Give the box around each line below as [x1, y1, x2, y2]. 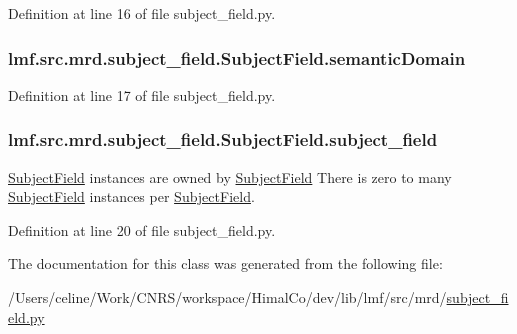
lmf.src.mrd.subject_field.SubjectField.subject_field [8, 127, 438, 152]
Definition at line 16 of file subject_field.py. [8, 3, 276, 23]
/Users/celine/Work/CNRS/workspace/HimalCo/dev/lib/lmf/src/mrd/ [8, 287, 447, 307]
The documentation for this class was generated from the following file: [8, 253, 443, 274]
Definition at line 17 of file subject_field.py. [8, 84, 276, 105]
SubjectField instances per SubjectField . [8, 186, 255, 207]
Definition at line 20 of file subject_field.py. [8, 219, 276, 240]
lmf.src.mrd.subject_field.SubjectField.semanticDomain [8, 45, 466, 70]
